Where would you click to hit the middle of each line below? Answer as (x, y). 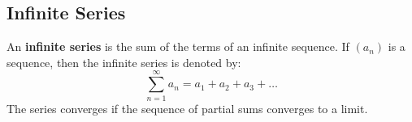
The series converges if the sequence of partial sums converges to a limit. (187, 108)
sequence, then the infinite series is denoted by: (124, 62)
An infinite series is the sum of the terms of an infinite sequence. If (178, 46)
